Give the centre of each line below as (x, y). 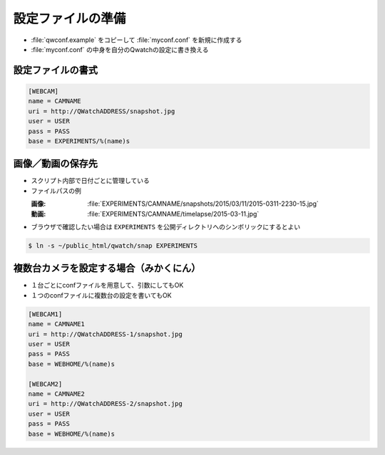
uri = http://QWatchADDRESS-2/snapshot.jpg (106, 404)
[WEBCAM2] (45, 384)
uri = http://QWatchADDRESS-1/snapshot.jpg (106, 334)
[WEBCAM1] (45, 314)
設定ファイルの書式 (55, 70)
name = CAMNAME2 (57, 394)
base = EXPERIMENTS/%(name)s (79, 141)
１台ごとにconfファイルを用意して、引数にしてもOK (107, 286)
